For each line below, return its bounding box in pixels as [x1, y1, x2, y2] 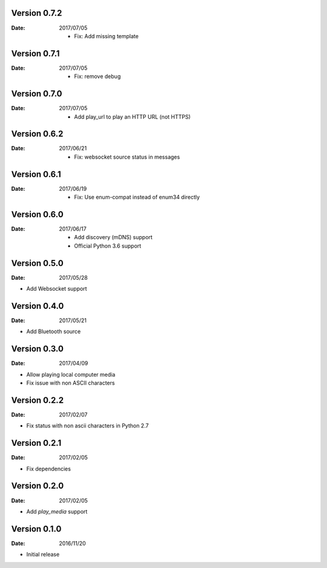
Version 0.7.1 [11, 48, 60, 59]
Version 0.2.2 [11, 395, 64, 405]
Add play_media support [26, 507, 88, 515]
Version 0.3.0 [11, 344, 64, 354]
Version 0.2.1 [11, 438, 62, 448]
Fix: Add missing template [74, 32, 139, 39]
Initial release [26, 551, 60, 558]
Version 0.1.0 [11, 524, 62, 534]
